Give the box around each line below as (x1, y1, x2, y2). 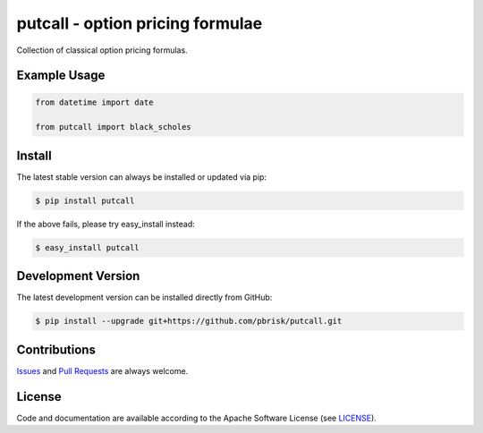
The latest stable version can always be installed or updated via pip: (16, 171, 267, 183)
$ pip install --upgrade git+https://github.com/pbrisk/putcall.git (35, 316, 343, 327)
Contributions (16, 342, 96, 357)
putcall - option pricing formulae (16, 13, 263, 33)
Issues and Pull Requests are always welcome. (16, 365, 189, 376)
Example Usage (16, 68, 106, 83)
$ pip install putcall (35, 195, 135, 206)
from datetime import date (35, 97, 154, 107)
